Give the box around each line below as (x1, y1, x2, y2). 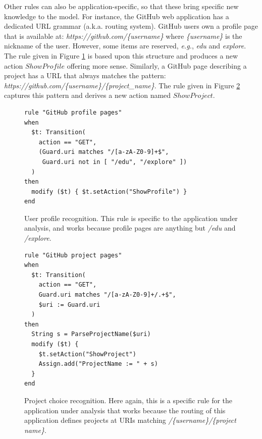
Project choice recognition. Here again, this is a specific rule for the (24, 395, 233, 405)
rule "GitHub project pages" (24, 251, 122, 259)
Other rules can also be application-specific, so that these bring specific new (4, 1, 239, 11)
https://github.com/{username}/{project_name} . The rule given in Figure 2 (4, 80, 240, 90)
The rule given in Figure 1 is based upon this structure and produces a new (4, 50, 238, 61)
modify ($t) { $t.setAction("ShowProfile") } (31, 188, 187, 195)
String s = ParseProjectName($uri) (31, 331, 151, 338)
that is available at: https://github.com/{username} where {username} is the (4, 30, 242, 41)
